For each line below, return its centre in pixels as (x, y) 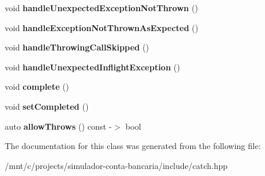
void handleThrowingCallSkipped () (77, 47)
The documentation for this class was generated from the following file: (133, 146)
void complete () (37, 87)
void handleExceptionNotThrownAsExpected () (102, 27)
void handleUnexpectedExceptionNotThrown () (102, 8)
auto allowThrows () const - (58, 126)
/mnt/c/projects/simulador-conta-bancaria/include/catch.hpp (116, 165)
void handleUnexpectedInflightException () (92, 67)
